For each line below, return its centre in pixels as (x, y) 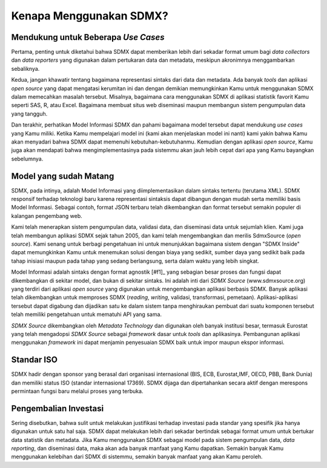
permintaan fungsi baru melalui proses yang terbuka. (77, 391)
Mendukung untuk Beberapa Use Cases (88, 37)
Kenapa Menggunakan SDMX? (90, 16)
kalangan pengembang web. (47, 216)
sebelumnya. (27, 159)
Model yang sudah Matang (63, 176)
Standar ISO (34, 360)
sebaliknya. (25, 68)
